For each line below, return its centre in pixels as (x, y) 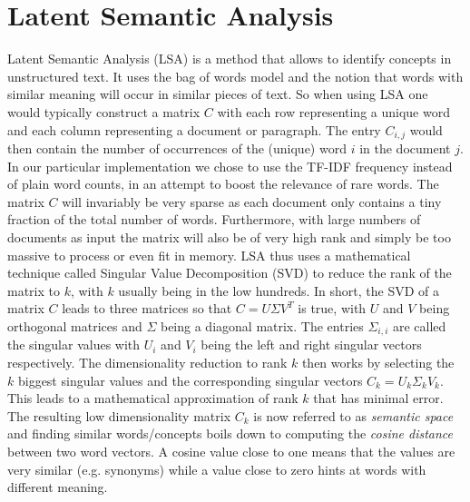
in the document (405, 148)
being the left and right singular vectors (311, 345)
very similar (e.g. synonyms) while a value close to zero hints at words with (217, 469)
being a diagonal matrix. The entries (262, 325)
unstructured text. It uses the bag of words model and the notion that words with (235, 76)
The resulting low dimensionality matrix (119, 415)
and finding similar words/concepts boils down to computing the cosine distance (230, 433)
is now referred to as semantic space (353, 415)
